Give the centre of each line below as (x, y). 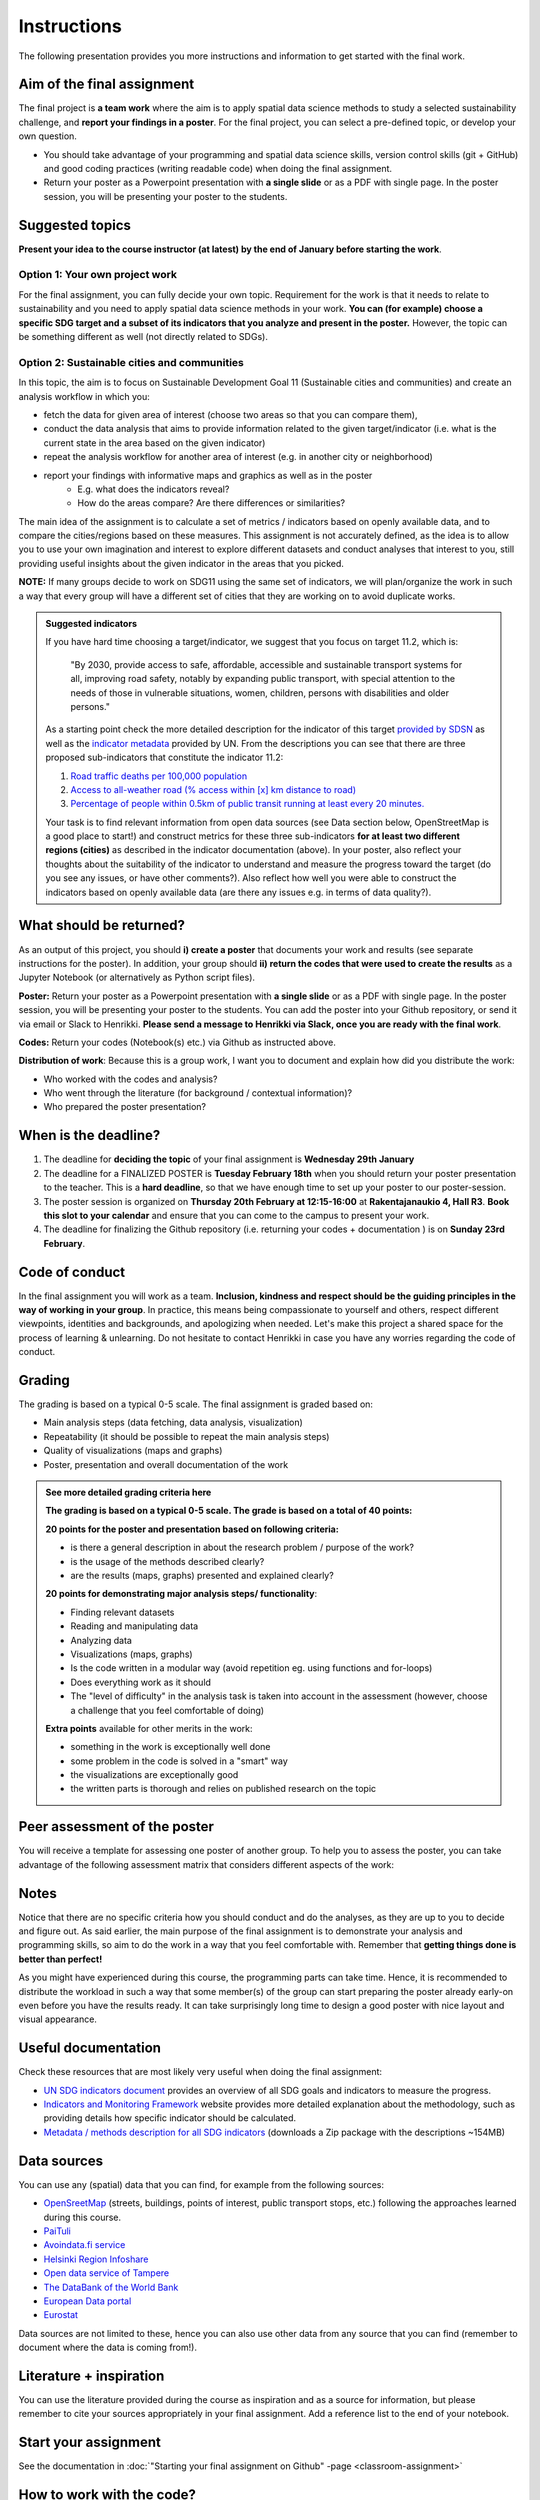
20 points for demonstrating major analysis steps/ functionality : (181, 1594)
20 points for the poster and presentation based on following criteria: (192, 1529)
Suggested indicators (91, 624)
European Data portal (87, 2301)
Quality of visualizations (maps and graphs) (133, 1451)
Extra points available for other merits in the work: (149, 1728)
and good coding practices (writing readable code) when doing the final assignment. (218, 169)
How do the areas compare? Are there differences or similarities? (211, 503)
